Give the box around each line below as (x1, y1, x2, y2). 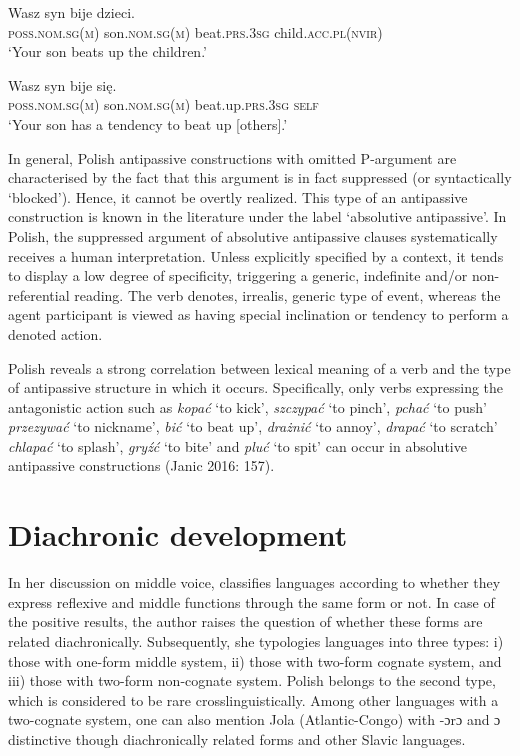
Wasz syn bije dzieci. (8, 2, 135, 22)
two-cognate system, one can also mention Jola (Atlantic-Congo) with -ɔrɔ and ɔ (8, 709, 501, 730)
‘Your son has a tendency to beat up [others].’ (8, 113, 288, 134)
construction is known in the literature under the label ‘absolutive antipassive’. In (8, 206, 507, 227)
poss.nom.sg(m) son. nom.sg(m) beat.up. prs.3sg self (8, 94, 319, 115)
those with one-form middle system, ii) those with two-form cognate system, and (8, 650, 502, 671)
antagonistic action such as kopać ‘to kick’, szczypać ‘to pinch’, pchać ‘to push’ (8, 396, 487, 417)
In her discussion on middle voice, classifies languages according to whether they (8, 572, 501, 593)
